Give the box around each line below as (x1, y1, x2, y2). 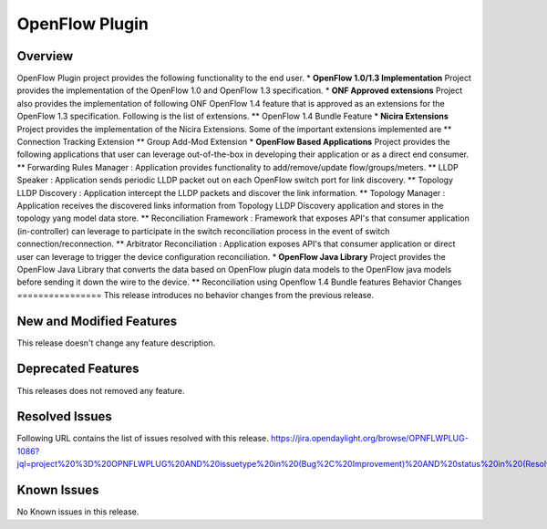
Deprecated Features (16, 361, 140, 377)
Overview (16, 48, 74, 64)
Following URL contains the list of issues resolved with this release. (16, 433, 269, 444)
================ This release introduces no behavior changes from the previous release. (16, 289, 374, 300)
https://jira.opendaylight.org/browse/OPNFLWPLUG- (270, 433, 469, 444)
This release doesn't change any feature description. (16, 337, 216, 348)
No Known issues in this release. (16, 506, 139, 517)
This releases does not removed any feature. (16, 385, 185, 396)
